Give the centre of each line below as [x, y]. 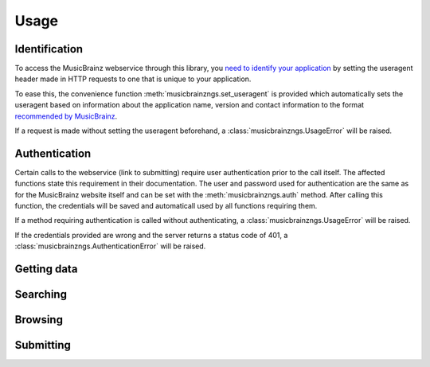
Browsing [39, 320]
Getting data [46, 269]
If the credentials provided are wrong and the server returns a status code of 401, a [151, 235]
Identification [49, 49]
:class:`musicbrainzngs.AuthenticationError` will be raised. [110, 246]
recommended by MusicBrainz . [66, 116]
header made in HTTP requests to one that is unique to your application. [133, 79]
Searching [41, 295]
